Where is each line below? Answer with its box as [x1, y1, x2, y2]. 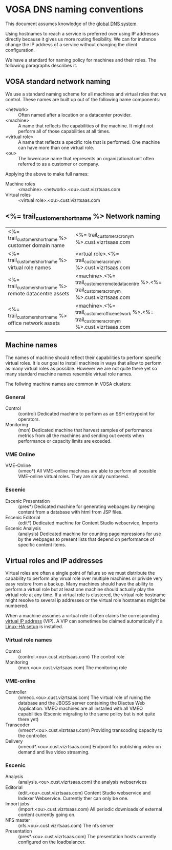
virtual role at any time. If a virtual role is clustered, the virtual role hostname [5, 592, 166, 598]
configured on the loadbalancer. [18, 839, 86, 845]
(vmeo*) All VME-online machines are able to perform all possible [18, 468, 157, 474]
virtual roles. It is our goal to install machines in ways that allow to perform [5, 360, 162, 366]
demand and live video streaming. [18, 749, 90, 755]
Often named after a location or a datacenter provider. [18, 111, 132, 118]
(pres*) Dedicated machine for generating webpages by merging [18, 503, 155, 509]
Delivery [5, 738, 23, 744]
